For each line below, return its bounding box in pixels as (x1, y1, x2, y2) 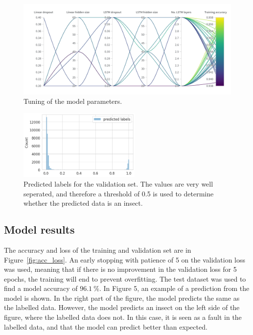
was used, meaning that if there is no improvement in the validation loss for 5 (4, 264, 237, 274)
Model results (4, 222, 75, 237)
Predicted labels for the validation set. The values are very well (23, 178, 213, 189)
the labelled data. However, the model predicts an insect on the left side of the (4, 302, 240, 312)
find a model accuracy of (4, 283, 78, 293)
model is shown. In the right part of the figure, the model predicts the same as (4, 292, 240, 303)
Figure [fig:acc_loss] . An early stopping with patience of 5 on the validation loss (4, 254, 246, 264)
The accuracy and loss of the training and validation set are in (4, 244, 191, 255)
